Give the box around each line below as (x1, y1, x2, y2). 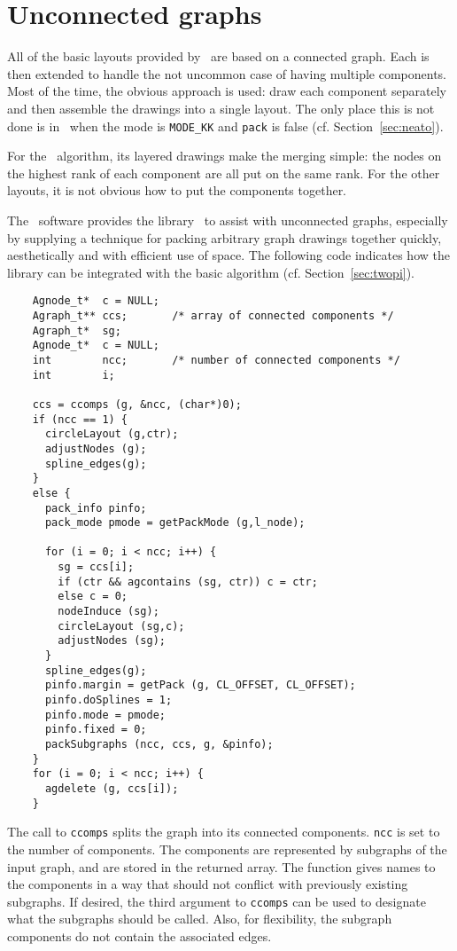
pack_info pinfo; (44, 501, 147, 515)
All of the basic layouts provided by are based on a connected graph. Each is (7, 47, 430, 66)
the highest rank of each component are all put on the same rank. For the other (7, 163, 440, 182)
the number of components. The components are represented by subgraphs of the (7, 839, 447, 858)
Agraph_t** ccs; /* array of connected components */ (32, 309, 394, 322)
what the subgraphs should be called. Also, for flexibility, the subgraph (7, 909, 392, 928)
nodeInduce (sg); (58, 605, 159, 618)
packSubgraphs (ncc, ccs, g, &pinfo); (44, 738, 274, 751)
